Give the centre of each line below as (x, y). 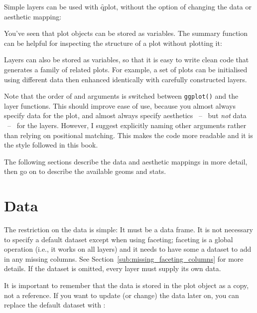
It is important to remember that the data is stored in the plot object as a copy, (127, 285)
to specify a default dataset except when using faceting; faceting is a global (119, 239)
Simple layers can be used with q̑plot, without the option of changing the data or (128, 6)
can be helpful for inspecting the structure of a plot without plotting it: (113, 43)
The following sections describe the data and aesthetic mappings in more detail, (126, 161)
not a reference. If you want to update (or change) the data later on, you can (122, 295)
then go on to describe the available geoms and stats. (85, 171)
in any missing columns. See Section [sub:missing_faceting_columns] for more (124, 258)
